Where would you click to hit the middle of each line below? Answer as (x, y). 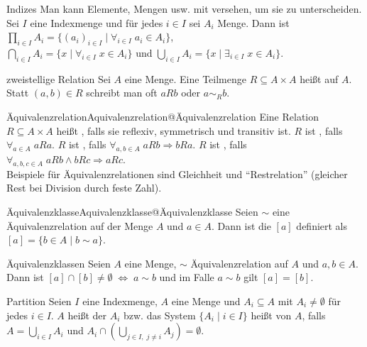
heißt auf (319, 78)
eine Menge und (206, 301)
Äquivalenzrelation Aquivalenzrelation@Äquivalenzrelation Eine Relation (163, 116)
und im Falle (187, 277)
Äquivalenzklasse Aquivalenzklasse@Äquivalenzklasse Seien (132, 211)
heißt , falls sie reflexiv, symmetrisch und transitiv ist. (174, 130)
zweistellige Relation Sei (59, 78)
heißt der (87, 315)
